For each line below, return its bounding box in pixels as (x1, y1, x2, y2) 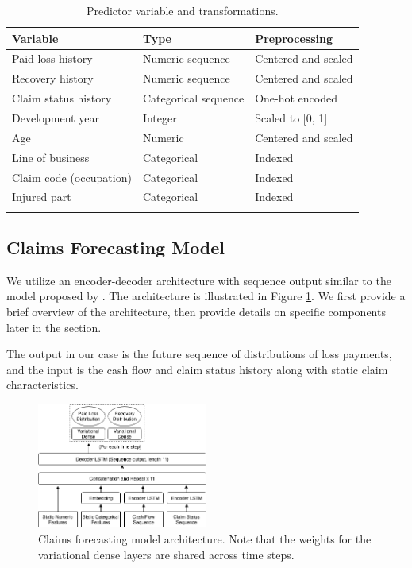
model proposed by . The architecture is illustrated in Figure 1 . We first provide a (6, 288, 406, 304)
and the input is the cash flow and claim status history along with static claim (6, 361, 388, 377)
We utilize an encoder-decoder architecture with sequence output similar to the (6, 272, 391, 288)
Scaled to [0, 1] (255, 109, 328, 126)
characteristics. (6, 377, 79, 393)
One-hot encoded (255, 90, 338, 106)
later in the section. (6, 319, 102, 335)
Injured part (12, 188, 71, 205)
